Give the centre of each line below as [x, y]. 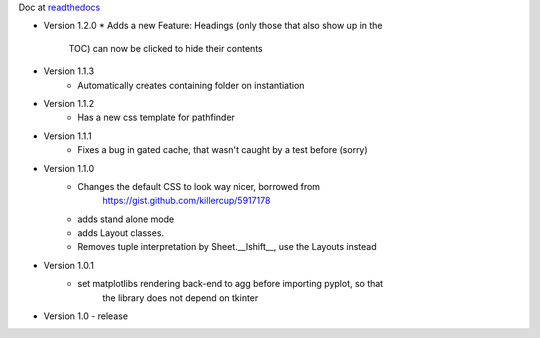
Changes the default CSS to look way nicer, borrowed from [198, 186]
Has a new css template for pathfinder [156, 117]
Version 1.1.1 [67, 136]
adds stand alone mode [126, 219]
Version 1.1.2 [69, 103]
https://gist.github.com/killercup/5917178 [186, 201]
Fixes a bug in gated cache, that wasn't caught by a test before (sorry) [223, 150]
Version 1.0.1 [69, 265]
